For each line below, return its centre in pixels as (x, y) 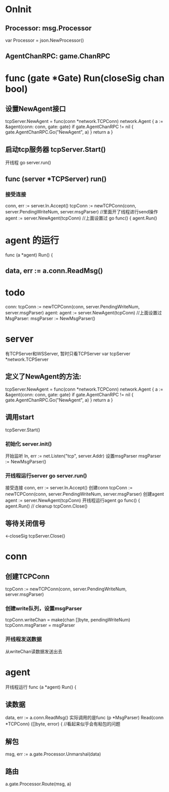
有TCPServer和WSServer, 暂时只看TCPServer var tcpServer (68, 354)
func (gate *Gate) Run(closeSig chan (85, 78)
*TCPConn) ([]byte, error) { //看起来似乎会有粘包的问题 (63, 724)
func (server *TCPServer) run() (56, 179)
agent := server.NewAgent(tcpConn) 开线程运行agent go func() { (73, 500)
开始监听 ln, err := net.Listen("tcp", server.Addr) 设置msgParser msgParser (83, 456)
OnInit (19, 9)
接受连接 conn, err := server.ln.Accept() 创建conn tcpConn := (69, 488)
